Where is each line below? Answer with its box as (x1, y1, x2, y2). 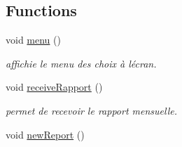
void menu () (6, 32, 61, 47)
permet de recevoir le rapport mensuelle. (6, 103, 177, 117)
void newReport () (6, 127, 85, 141)
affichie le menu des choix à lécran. (6, 56, 157, 70)
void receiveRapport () (6, 79, 103, 94)
